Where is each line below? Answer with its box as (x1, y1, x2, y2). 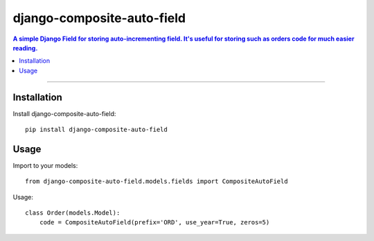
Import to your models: (12, 161, 78, 169)
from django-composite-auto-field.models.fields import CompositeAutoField (25, 177, 288, 186)
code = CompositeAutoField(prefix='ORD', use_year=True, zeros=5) (39, 218, 270, 226)
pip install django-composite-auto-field (25, 126, 168, 134)
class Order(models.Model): (25, 209, 121, 217)
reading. (12, 44, 38, 52)
